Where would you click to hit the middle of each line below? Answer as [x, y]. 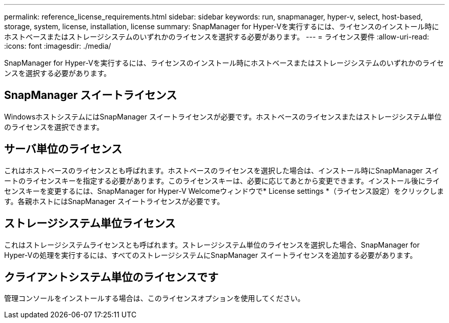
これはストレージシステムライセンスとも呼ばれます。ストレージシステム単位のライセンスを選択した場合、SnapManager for [212, 245]
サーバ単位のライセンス [63, 149]
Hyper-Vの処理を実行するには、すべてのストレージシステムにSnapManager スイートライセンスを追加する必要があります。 [211, 255]
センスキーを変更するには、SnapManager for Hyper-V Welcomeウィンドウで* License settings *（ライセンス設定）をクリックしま [224, 191]
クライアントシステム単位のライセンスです [111, 277]
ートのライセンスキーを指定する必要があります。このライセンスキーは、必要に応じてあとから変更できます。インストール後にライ [222, 180]
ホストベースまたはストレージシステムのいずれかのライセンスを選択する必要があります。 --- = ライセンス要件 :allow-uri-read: [217, 37]
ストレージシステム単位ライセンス [90, 224]
